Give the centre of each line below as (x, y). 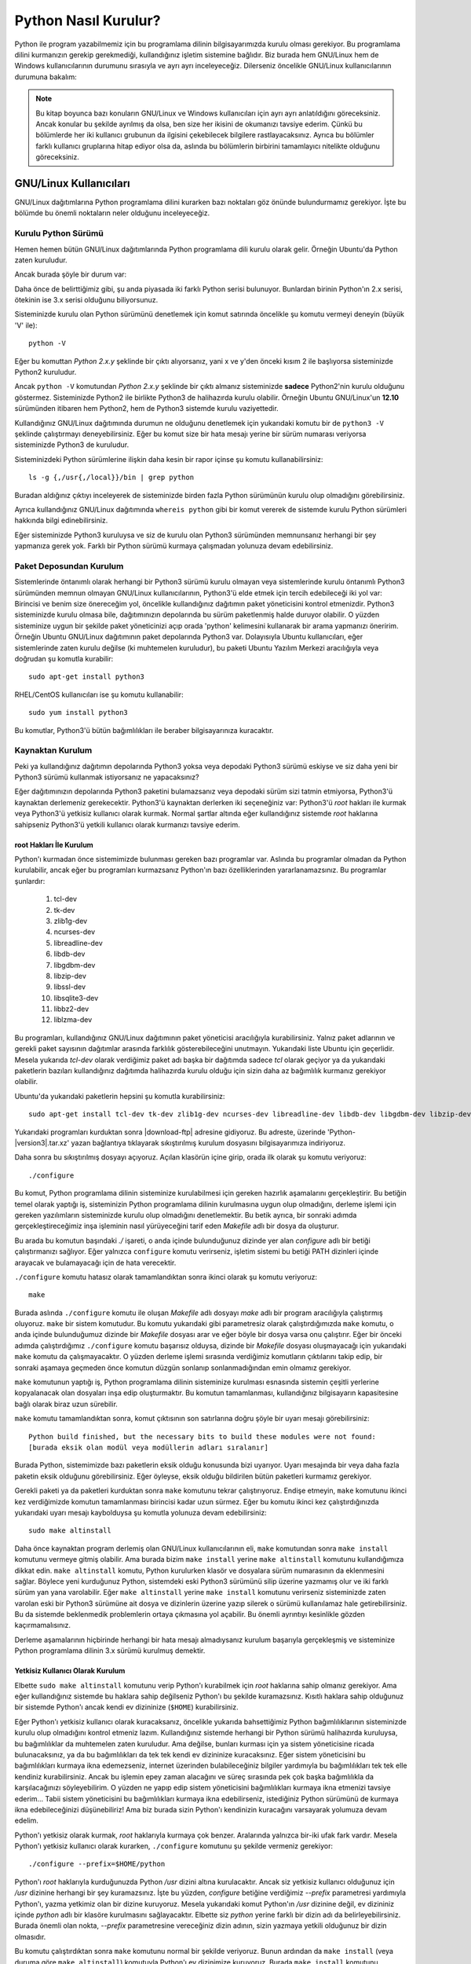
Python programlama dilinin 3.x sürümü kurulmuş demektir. (110, 1651)
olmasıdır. (30, 1937)
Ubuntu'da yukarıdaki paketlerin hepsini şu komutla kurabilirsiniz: (120, 1096)
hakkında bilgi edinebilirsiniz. (61, 520)
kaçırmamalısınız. (42, 1625)
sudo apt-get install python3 (87, 677)
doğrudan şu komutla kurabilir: (64, 658)
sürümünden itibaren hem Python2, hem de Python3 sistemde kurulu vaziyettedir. (146, 409)
